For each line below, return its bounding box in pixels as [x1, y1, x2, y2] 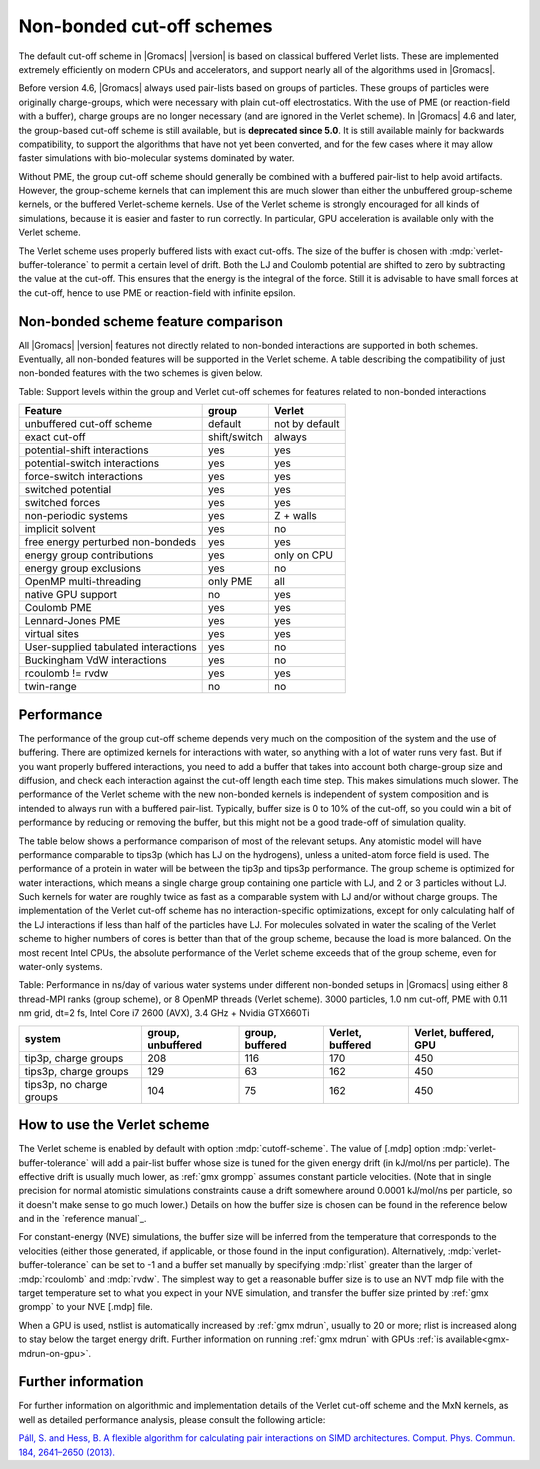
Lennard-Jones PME [24, 614, 121, 628]
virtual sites [24, 627, 80, 641]
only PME [208, 575, 253, 589]
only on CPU [273, 548, 334, 562]
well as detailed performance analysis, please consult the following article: [18, 1413, 326, 1425]
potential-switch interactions [24, 456, 160, 470]
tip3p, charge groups [24, 1051, 124, 1065]
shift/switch [208, 430, 264, 444]
